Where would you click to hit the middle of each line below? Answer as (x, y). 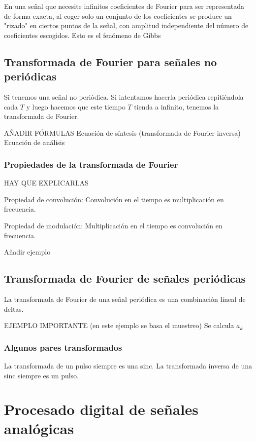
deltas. (14, 309)
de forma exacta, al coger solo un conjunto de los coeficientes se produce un (118, 16)
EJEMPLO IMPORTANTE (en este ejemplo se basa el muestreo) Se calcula (119, 325)
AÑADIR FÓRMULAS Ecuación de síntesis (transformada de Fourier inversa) (122, 132)
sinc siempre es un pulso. (41, 375)
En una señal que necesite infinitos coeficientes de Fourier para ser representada (124, 6)
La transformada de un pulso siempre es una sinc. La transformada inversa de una (128, 365)
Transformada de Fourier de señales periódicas (125, 278)
